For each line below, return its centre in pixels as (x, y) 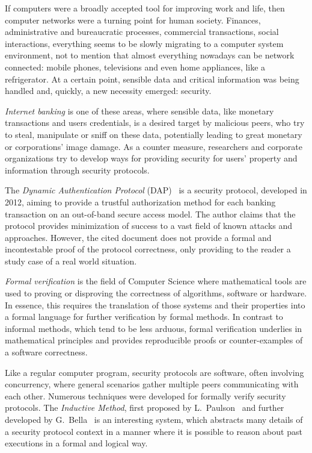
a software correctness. (46, 352)
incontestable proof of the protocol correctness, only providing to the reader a (148, 249)
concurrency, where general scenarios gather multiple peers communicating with (152, 384)
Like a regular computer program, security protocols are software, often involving (154, 372)
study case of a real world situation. (71, 261)
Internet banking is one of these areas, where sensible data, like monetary (139, 111)
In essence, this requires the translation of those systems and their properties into (155, 305)
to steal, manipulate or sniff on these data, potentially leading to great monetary (154, 134)
